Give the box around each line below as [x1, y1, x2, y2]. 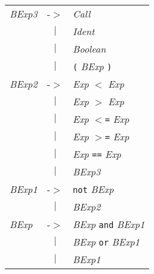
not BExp [72, 182, 114, 196]
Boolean [72, 42, 106, 56]
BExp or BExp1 [72, 235, 140, 249]
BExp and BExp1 [72, 217, 145, 231]
